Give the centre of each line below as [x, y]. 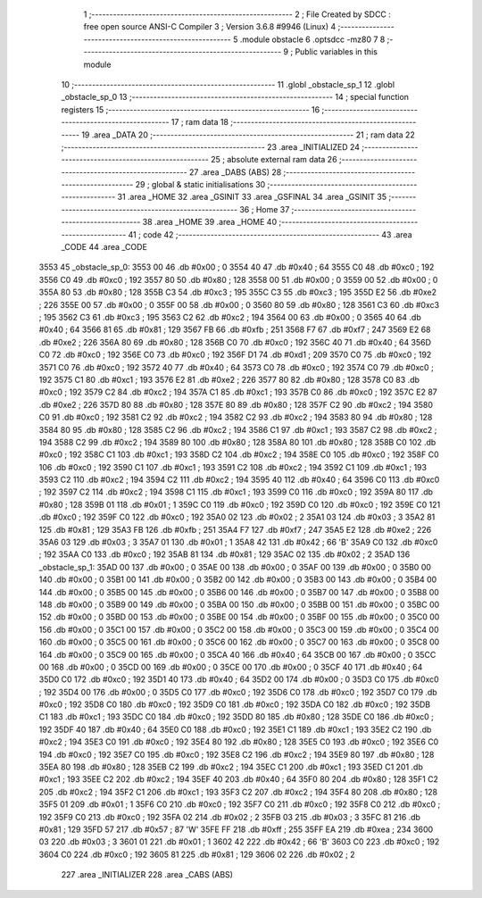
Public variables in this [337, 52]
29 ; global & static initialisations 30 [200, 185]
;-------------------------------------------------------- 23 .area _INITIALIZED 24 [211, 146]
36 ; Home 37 [265, 209]
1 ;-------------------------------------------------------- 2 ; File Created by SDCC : [237, 14]
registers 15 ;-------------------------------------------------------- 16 [191, 109]
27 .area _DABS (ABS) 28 [235, 172]
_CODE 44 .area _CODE [104, 247]
